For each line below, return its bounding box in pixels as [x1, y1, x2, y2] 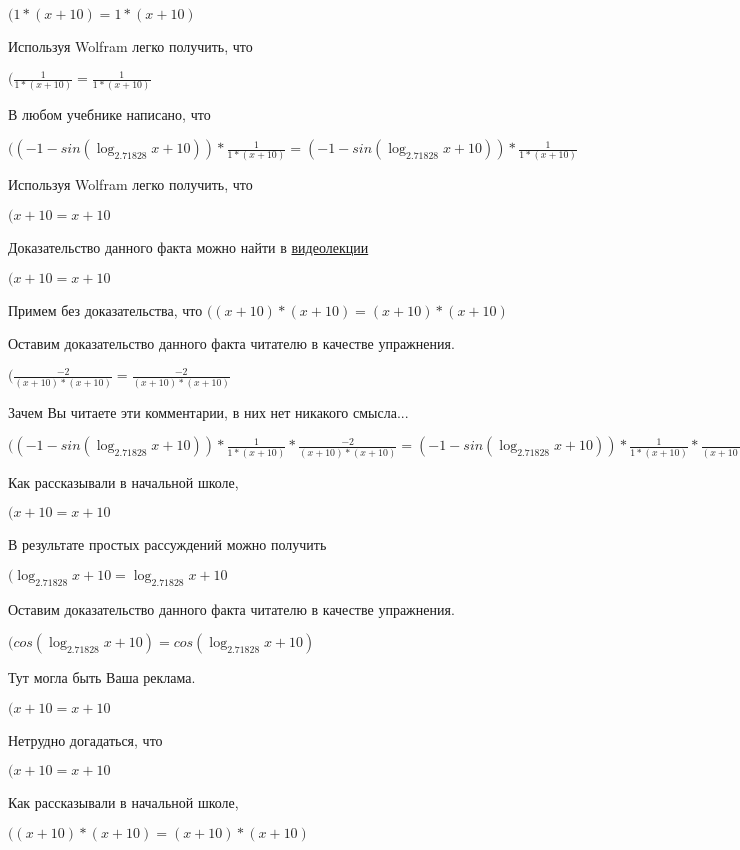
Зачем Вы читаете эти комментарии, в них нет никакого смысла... [8, 401, 409, 422]
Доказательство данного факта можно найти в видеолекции [8, 237, 369, 258]
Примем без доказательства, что [8, 299, 203, 320]
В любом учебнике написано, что [8, 104, 211, 125]
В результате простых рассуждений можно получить [8, 534, 327, 555]
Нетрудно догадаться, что [8, 729, 163, 750]
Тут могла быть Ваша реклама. [8, 667, 196, 688]
